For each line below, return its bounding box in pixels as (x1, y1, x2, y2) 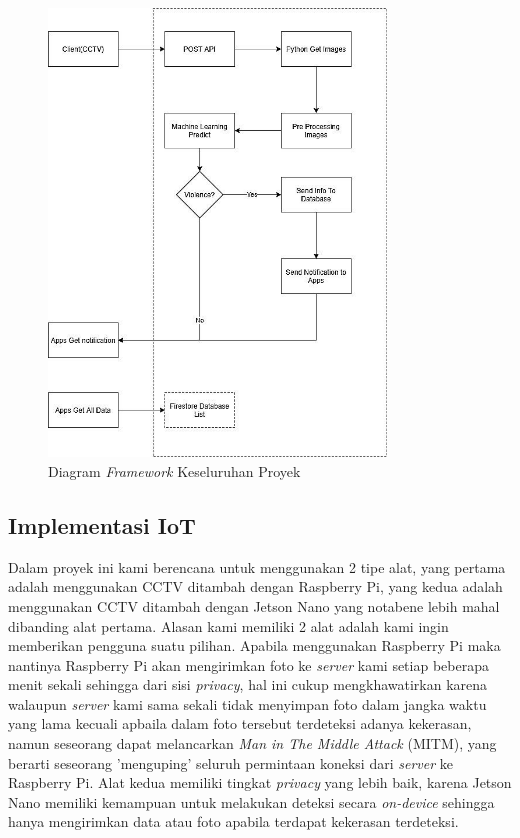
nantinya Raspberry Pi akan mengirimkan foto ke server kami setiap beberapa (8, 654, 489, 675)
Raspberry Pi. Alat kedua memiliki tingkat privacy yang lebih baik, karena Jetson (8, 772, 512, 793)
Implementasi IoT (8, 509, 196, 540)
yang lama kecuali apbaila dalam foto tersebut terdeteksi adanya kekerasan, (8, 713, 472, 734)
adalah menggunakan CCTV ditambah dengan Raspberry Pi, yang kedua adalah (8, 576, 503, 597)
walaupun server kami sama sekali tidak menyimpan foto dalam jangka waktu (8, 693, 487, 714)
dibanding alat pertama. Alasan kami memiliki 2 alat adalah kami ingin (8, 615, 449, 636)
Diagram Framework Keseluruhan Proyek (48, 460, 301, 481)
